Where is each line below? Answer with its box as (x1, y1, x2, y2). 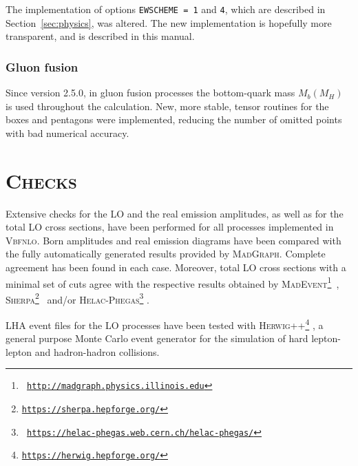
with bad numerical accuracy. (6, 125, 129, 140)
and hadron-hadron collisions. (34, 344, 160, 359)
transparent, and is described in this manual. (6, 29, 195, 43)
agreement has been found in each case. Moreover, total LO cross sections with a (6, 260, 346, 274)
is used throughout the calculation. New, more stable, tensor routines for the (6, 98, 329, 113)
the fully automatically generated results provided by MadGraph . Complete (6, 246, 326, 261)
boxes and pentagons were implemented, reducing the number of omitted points (6, 112, 342, 127)
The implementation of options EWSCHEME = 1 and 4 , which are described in (6, 2, 326, 16)
